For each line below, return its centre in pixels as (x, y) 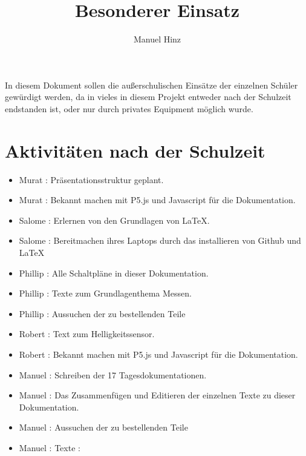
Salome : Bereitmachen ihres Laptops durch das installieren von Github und (160, 240)
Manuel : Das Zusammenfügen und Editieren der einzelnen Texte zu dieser (157, 395)
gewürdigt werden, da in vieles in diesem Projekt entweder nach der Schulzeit (148, 97)
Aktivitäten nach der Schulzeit (135, 150)
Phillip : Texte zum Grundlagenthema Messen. (105, 293)
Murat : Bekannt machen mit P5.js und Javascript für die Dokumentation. (157, 200)
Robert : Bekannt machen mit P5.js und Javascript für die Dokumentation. (158, 354)
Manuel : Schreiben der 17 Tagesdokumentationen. (113, 374)
